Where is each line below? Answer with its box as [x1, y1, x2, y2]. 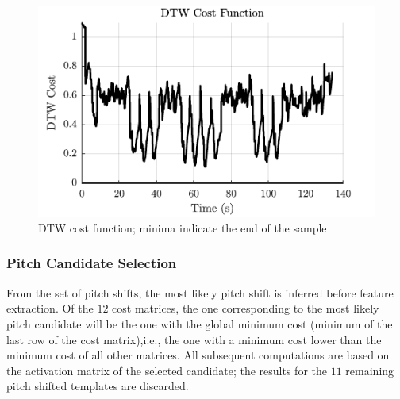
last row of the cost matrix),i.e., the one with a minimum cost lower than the [6, 331, 382, 347]
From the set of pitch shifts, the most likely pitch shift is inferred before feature [6, 284, 394, 301]
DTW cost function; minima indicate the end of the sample [38, 219, 327, 236]
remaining [345, 362, 394, 378]
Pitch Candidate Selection [6, 253, 177, 273]
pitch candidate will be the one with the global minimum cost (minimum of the [6, 315, 393, 332]
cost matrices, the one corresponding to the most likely [112, 300, 379, 317]
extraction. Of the [6, 300, 94, 317]
